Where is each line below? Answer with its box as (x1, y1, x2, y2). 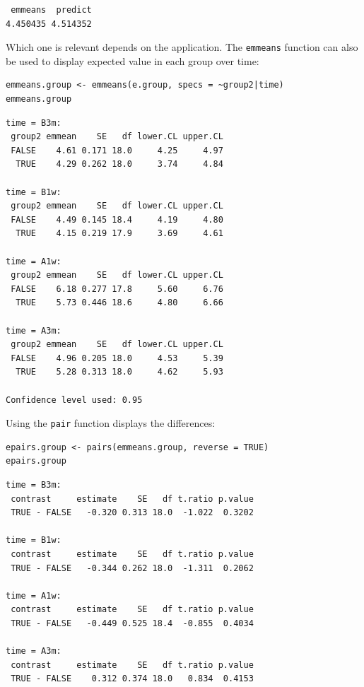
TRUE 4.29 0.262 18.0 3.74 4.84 (16, 159, 223, 170)
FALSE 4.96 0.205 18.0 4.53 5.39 (11, 353, 223, 363)
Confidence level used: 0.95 (6, 394, 143, 405)
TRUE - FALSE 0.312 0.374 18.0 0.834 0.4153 (11, 674, 254, 684)
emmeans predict (11, 5, 92, 15)
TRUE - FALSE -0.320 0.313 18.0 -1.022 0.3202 (11, 507, 254, 518)
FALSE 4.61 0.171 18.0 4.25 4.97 (11, 145, 223, 155)
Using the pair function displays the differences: (6, 416, 216, 430)
